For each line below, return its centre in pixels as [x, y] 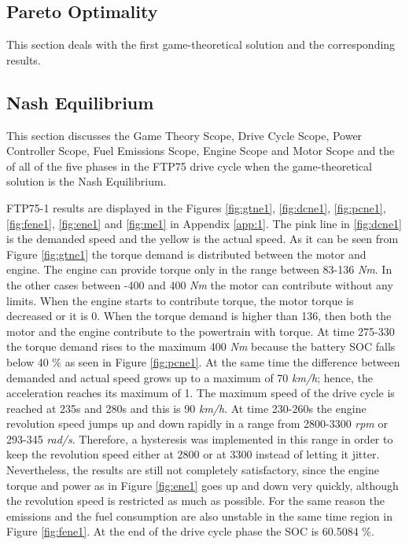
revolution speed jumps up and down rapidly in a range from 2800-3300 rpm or [197, 423]
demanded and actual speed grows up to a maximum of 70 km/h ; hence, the [190, 377]
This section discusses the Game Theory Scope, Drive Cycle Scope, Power [184, 135]
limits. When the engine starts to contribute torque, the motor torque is [180, 300]
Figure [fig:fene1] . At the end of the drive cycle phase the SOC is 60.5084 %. [190, 531]
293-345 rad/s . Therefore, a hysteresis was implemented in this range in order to [200, 438]
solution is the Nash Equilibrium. [87, 181]
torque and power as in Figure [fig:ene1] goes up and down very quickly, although [203, 485]
